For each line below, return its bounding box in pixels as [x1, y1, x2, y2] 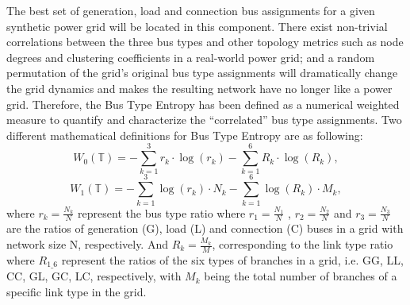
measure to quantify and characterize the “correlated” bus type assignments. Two [6, 111, 402, 128]
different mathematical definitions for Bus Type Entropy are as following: [6, 126, 363, 143]
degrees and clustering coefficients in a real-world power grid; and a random [6, 48, 375, 65]
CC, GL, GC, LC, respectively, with [6, 268, 182, 284]
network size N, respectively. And [6, 236, 168, 253]
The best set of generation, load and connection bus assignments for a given [6, 2, 375, 18]
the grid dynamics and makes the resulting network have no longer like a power [6, 79, 393, 96]
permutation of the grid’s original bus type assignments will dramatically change [6, 64, 398, 81]
